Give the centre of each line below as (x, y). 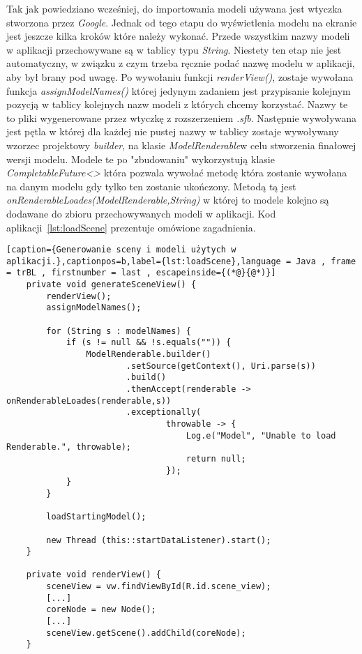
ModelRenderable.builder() (149, 354)
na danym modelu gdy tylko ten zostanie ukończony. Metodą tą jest (151, 186)
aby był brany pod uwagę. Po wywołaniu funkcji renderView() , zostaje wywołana (180, 76)
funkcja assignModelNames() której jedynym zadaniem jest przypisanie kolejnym (179, 90)
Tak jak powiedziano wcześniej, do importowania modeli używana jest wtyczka (174, 8)
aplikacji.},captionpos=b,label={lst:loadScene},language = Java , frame (181, 261)
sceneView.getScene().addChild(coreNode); (146, 633)
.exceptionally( (164, 412)
